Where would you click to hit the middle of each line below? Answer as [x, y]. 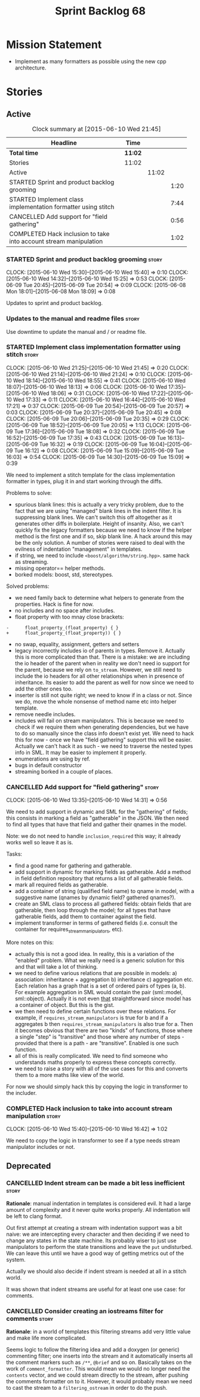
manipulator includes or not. [41, 1147]
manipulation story [33, 1116]
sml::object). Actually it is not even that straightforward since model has [103, 998]
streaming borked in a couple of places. [64, 771]
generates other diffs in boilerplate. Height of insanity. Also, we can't [99, 523]
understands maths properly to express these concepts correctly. [96, 1062]
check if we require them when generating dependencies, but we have [102, 727]
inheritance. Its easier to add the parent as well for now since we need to [104, 682]
